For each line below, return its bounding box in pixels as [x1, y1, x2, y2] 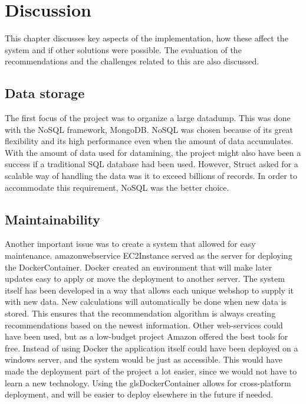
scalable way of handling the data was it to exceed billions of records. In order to [5, 170, 297, 182]
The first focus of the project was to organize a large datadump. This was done [5, 112, 291, 124]
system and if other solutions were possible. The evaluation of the [5, 43, 242, 56]
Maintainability [5, 210, 101, 228]
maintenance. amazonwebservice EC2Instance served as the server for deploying [5, 249, 292, 262]
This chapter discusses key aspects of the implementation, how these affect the [5, 32, 288, 44]
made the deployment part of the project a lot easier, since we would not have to [5, 365, 297, 377]
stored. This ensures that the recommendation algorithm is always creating [5, 307, 276, 320]
